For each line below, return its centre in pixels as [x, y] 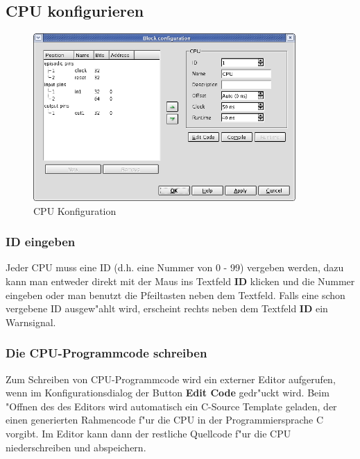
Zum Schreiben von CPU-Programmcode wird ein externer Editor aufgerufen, [171, 379]
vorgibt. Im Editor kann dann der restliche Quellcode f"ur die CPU [148, 434]
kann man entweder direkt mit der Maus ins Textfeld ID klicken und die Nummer [180, 281]
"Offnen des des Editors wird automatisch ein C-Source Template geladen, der [171, 406]
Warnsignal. [31, 322]
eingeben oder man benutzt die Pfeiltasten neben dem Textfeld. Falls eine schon [175, 295]
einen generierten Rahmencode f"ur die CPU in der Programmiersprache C [165, 420]
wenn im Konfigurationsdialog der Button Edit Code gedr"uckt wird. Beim [168, 393]
